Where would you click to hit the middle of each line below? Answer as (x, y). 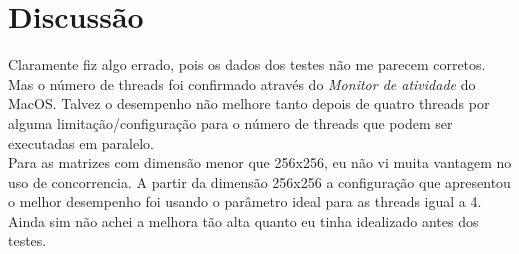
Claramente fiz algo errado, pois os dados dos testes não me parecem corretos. (247, 64)
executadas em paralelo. (81, 142)
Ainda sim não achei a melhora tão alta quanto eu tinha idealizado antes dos (243, 220)
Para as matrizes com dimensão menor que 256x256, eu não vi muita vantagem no (260, 162)
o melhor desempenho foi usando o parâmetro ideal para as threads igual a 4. (245, 201)
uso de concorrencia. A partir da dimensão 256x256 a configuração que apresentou (259, 181)
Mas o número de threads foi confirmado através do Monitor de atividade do (242, 83)
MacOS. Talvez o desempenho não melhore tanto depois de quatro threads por (249, 103)
